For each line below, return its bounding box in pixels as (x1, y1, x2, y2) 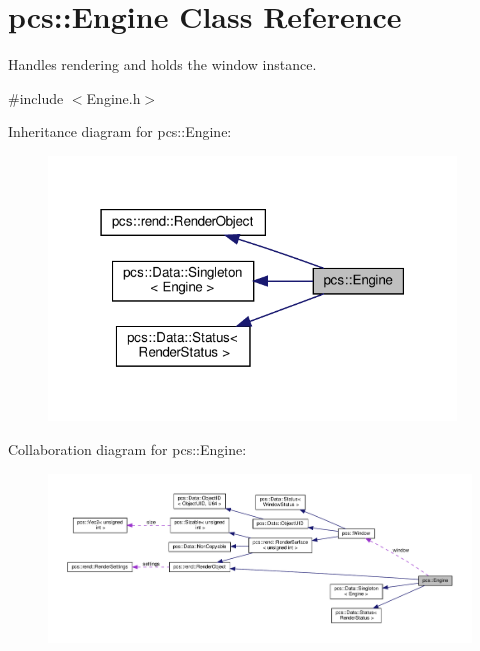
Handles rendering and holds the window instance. (8, 54, 317, 75)
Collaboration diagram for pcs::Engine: (8, 438, 247, 459)
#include (8, 87, 64, 108)
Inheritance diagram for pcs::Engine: (8, 121, 232, 142)
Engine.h (86, 87, 141, 108)
